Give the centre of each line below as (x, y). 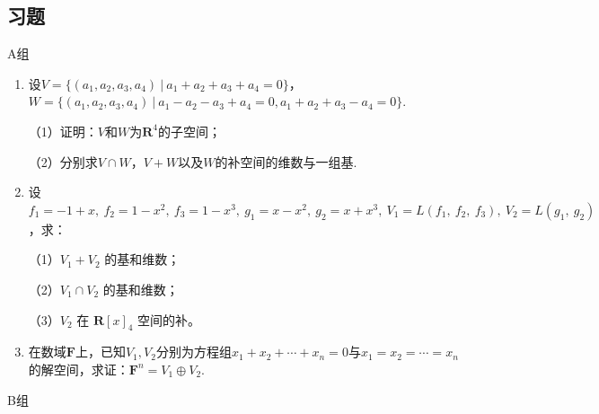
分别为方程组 (194, 352)
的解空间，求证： (79, 369)
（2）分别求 (63, 161)
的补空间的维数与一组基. (286, 161)
